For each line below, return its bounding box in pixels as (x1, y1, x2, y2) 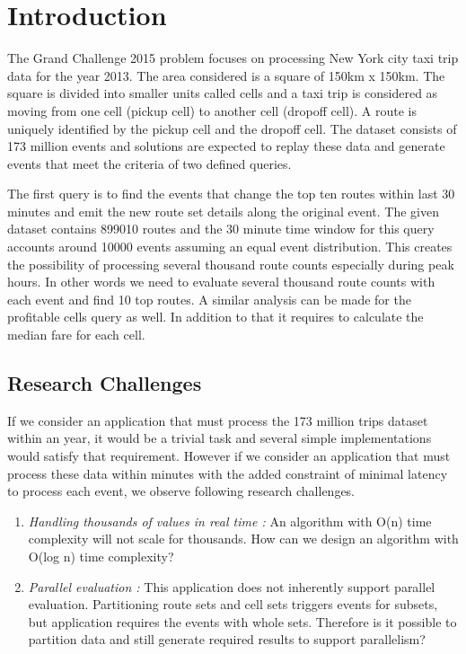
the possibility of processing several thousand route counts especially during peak (7, 254, 454, 273)
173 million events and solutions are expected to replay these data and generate (7, 137, 445, 155)
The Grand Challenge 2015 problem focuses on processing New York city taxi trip (7, 49, 459, 67)
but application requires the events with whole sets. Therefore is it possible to (28, 612, 457, 631)
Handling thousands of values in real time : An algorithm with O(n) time (28, 511, 432, 530)
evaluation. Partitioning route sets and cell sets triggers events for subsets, (28, 595, 438, 614)
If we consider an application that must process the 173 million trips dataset (7, 411, 428, 429)
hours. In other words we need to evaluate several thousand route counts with (7, 272, 435, 291)
